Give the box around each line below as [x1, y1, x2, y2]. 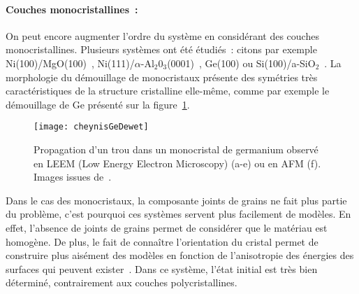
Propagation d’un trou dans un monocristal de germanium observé [34, 142, 318, 157]
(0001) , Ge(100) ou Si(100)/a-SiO [167, 55, 316, 70]
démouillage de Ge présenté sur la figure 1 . [6, 97, 190, 111]
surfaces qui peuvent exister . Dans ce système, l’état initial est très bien [6, 261, 318, 276]
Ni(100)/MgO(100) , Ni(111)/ [6, 55, 135, 70]
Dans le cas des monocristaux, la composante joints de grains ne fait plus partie [6, 192, 347, 207]
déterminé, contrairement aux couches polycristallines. [6, 275, 237, 290]
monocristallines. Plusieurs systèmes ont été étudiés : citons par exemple [6, 42, 317, 57]
